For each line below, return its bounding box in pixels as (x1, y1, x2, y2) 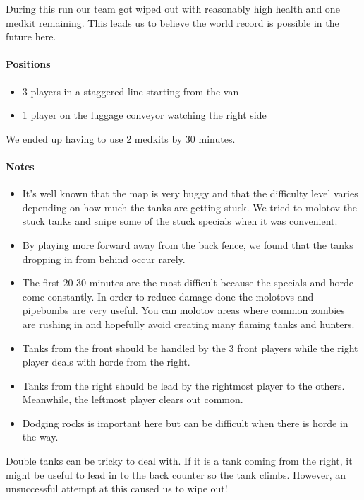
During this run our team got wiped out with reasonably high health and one (6, 1, 340, 16)
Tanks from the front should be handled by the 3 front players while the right (22, 340, 358, 355)
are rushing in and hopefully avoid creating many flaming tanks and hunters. (22, 316, 355, 331)
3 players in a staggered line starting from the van (22, 83, 239, 98)
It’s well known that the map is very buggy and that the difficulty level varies (22, 186, 358, 201)
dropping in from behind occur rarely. (22, 251, 186, 266)
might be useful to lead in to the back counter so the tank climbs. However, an (6, 467, 346, 482)
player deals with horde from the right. (22, 354, 190, 369)
